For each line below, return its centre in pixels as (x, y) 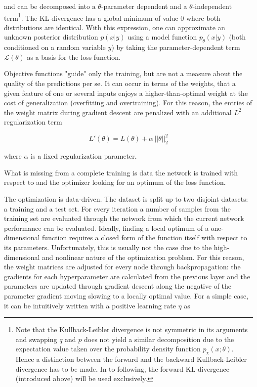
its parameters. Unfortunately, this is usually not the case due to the (108, 247)
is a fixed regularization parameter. (84, 156)
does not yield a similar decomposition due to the (159, 339)
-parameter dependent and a (144, 6)
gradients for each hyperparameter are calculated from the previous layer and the (127, 276)
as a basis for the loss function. (74, 57)
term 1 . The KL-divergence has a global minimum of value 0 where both (112, 17)
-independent (212, 6)
